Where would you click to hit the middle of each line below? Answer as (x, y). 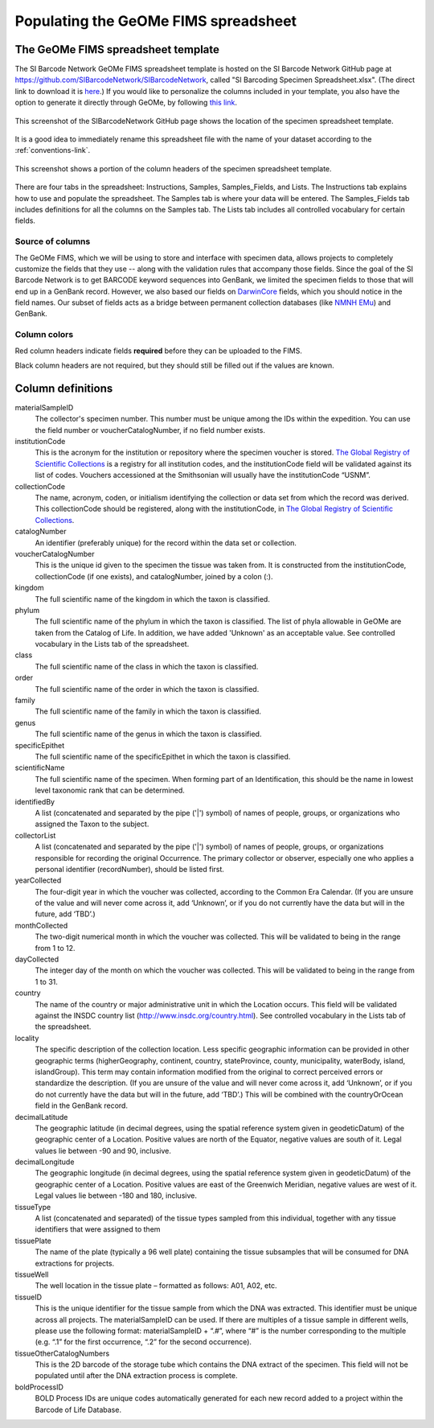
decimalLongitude (45, 1162)
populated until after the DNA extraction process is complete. (136, 1376)
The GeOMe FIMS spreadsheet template (117, 49)
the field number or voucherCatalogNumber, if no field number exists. (150, 430)
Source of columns (53, 241)
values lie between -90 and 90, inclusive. (103, 1150)
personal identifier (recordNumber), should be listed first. (130, 869)
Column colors (44, 335)
